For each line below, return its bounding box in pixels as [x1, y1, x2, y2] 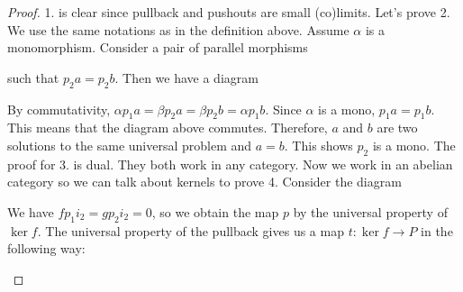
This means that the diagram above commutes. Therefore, [7, 118, 328, 137]
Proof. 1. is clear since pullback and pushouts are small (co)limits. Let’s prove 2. [7, 3, 450, 21]
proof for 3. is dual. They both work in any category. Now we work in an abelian [7, 154, 453, 173]
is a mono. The [372, 135, 456, 154]
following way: [7, 239, 86, 258]
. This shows [284, 135, 353, 154]
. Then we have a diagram [114, 68, 259, 87]
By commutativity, [7, 99, 111, 118]
